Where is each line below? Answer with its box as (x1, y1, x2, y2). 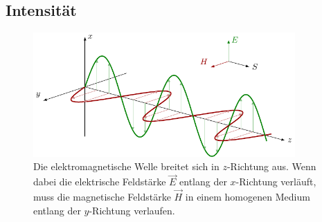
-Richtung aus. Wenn (226, 159, 316, 174)
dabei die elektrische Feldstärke (33, 174, 166, 189)
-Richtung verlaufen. (89, 203, 175, 217)
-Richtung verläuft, (235, 174, 316, 189)
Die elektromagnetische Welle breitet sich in (33, 159, 220, 174)
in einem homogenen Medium (185, 189, 310, 204)
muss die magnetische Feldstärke (33, 189, 171, 204)
